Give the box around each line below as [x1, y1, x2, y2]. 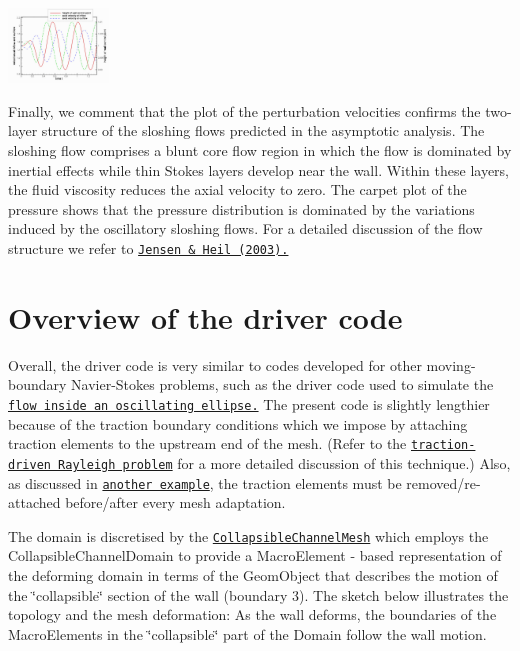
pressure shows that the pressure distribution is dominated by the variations [8, 198, 475, 219]
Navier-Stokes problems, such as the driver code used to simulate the [71, 374, 494, 395]
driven [8, 457, 51, 472]
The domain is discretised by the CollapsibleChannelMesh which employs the [8, 525, 489, 546]
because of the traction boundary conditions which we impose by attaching [8, 413, 468, 434]
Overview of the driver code [8, 296, 403, 337]
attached [8, 492, 61, 513]
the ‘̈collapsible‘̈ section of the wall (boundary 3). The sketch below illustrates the [8, 584, 509, 605]
